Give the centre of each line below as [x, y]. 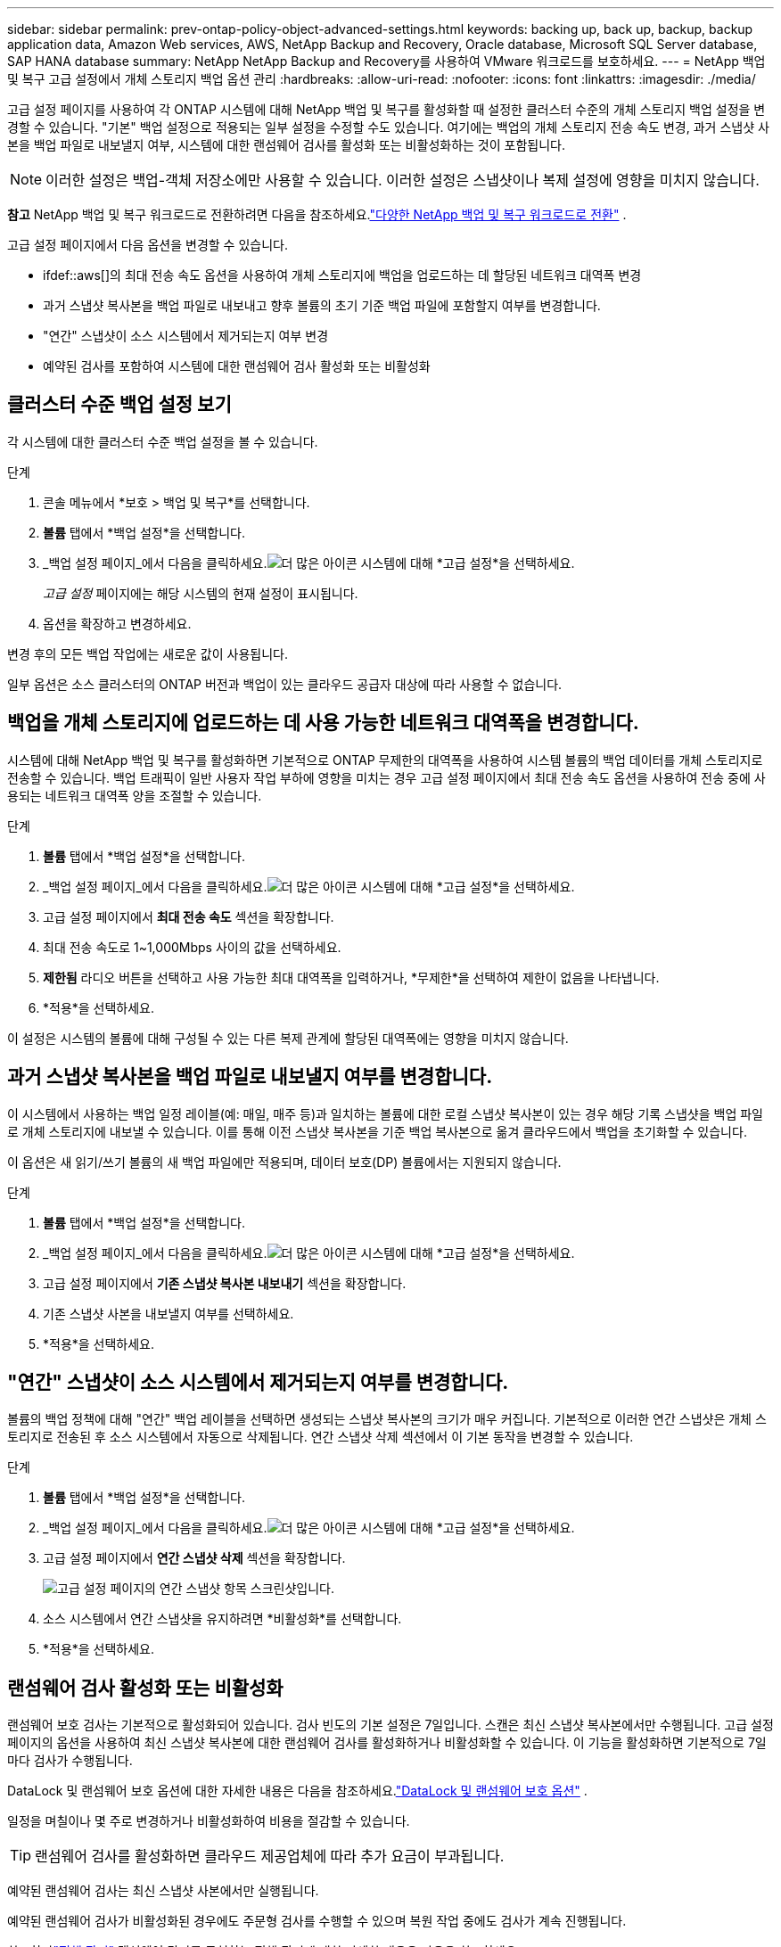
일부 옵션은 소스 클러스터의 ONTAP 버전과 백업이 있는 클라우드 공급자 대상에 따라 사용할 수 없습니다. [285, 684]
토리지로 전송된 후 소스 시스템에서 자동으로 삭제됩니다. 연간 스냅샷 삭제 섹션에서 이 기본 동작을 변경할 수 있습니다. [321, 1437]
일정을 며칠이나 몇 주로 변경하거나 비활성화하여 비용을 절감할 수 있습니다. [209, 1821]
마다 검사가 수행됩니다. [70, 1761]
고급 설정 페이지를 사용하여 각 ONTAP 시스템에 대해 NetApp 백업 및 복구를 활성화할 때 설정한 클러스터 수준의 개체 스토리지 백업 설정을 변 [386, 109]
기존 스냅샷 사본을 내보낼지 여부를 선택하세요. [169, 1313]
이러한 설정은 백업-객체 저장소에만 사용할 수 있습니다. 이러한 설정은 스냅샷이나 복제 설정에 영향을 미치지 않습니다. [403, 180]
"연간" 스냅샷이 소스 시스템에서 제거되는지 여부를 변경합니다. [258, 1382]
